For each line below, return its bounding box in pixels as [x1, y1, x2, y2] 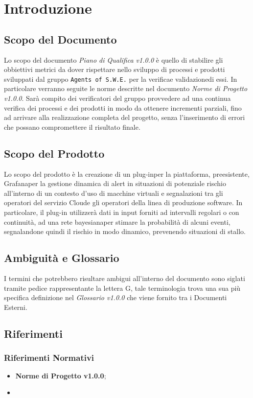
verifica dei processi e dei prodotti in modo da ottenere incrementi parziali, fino [4, 102, 242, 113]
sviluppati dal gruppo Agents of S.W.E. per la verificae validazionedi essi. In [4, 73, 237, 84]
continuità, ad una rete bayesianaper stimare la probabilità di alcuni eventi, [4, 216, 230, 227]
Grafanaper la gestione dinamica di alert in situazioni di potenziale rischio [4, 178, 226, 188]
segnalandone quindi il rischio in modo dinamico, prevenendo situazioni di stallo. [4, 226, 246, 236]
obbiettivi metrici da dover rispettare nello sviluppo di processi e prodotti [4, 64, 225, 74]
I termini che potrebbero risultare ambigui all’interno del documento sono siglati [4, 273, 245, 283]
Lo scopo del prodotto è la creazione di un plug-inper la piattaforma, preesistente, [4, 168, 250, 179]
